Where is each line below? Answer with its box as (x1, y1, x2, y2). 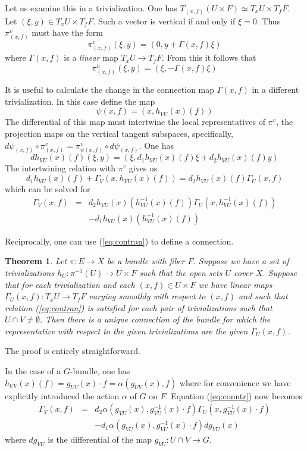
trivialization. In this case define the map (5, 95, 155, 107)
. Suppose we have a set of (193, 255, 289, 267)
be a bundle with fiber (107, 255, 185, 267)
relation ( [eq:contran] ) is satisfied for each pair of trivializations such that (5, 301, 272, 314)
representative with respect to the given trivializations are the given (5, 324, 248, 337)
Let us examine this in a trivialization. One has (5, 2, 177, 14)
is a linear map (64, 51, 118, 64)
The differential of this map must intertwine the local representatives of (5, 115, 265, 128)
